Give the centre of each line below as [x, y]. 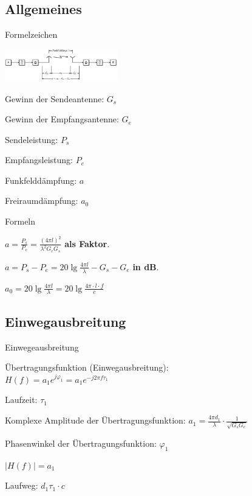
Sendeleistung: [32, 139]
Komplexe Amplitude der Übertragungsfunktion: [95, 420]
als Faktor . [87, 243]
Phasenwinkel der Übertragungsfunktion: [81, 443]
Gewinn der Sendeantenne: [55, 98]
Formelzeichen [31, 34]
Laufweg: [22, 485]
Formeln [20, 221]
